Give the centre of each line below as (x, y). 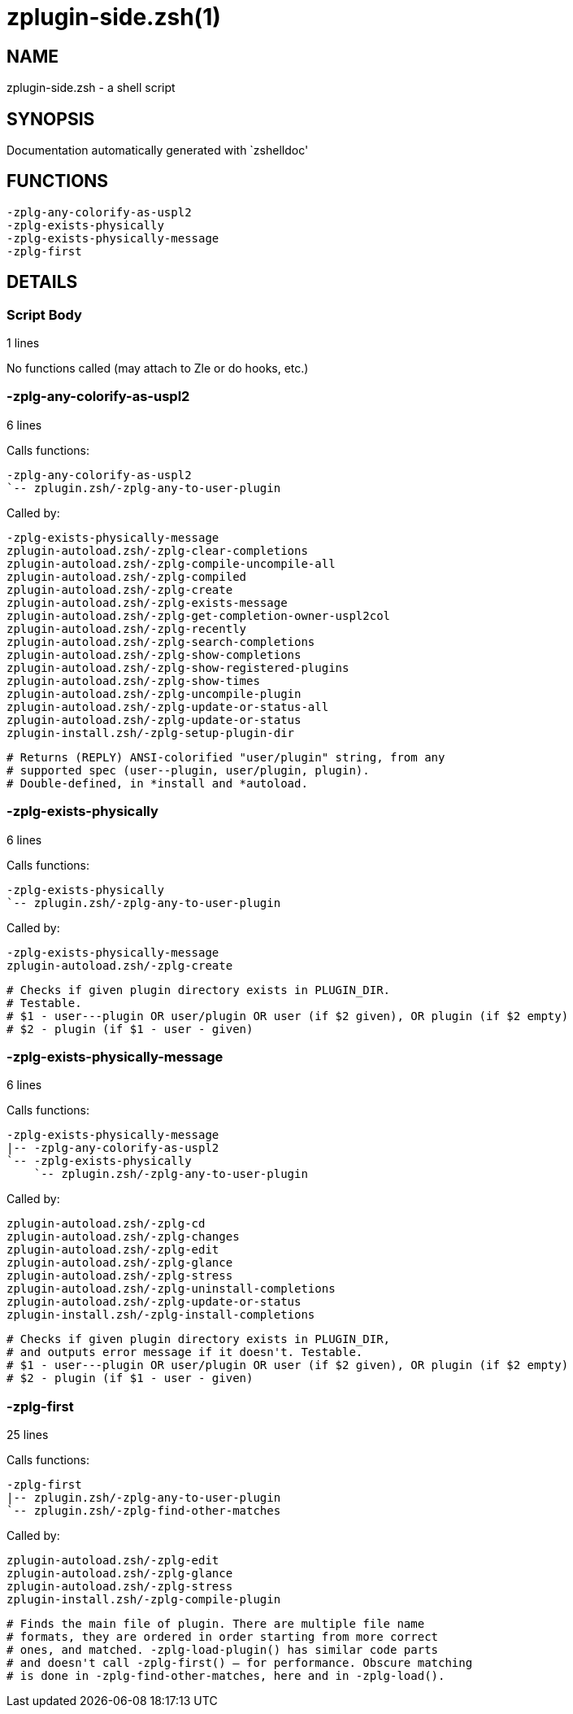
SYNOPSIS (51, 119)
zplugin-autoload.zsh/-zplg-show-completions (154, 654)
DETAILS (42, 282)
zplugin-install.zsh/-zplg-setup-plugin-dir (151, 733)
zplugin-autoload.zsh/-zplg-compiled (127, 576)
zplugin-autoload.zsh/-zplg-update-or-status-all (168, 707)
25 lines (28, 1435)
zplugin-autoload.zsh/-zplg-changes (123, 1237)
